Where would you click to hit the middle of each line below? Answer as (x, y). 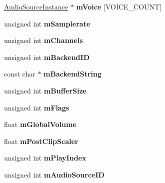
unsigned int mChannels (43, 40)
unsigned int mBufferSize (45, 90)
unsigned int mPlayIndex (45, 158)
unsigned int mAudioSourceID (54, 174)
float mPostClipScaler (41, 141)
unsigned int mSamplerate (47, 23)
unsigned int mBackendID (47, 57)
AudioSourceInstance (36, 6)
